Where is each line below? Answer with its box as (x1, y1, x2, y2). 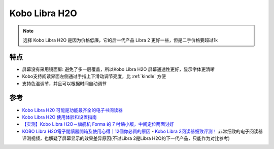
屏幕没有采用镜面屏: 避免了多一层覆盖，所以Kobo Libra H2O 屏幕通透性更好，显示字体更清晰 (22, 66, 215, 72)
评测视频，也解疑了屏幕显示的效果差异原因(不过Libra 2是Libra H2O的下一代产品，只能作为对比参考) (22, 135, 230, 141)
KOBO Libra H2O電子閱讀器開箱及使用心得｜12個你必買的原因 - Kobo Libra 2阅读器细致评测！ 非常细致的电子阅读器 (22, 128, 263, 134)
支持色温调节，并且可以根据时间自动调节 (22, 80, 107, 86)
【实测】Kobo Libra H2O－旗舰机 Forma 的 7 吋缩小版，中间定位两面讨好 (22, 121, 175, 127)
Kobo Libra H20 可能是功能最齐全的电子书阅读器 (22, 107, 123, 113)
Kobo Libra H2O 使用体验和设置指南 (22, 114, 97, 120)
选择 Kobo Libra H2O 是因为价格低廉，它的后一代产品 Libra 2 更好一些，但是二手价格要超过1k (23, 37, 218, 43)
